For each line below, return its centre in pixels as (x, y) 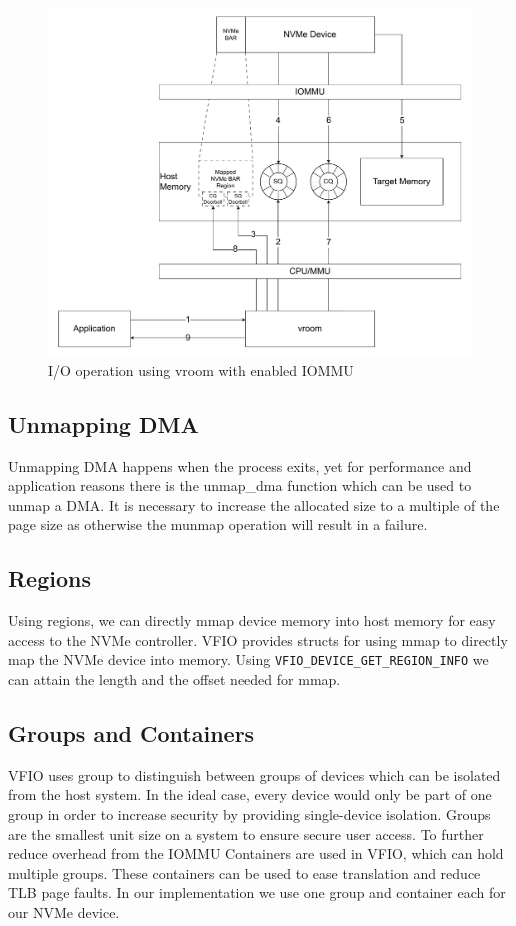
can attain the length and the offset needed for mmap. (174, 679)
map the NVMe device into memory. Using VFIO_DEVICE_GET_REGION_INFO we (248, 659)
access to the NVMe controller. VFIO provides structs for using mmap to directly (258, 639)
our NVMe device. (64, 911)
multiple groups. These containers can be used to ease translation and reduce (244, 872)
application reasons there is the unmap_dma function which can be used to (240, 485)
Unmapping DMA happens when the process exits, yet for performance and (240, 465)
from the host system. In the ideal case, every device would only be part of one (250, 794)
